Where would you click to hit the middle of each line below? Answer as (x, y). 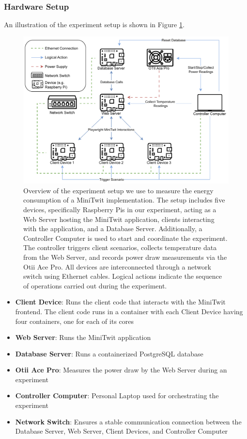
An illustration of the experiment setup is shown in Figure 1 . (94, 25)
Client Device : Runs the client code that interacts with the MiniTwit (120, 302)
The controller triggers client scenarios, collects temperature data (120, 247)
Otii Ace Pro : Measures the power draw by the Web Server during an (121, 370)
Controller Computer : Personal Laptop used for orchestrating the (117, 396)
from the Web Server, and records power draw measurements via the (125, 257)
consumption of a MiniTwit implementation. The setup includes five (124, 200)
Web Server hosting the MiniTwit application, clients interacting (119, 219)
